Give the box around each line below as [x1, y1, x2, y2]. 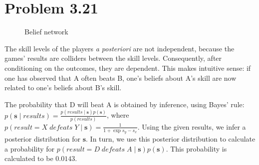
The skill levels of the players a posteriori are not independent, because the [4, 43, 235, 53]
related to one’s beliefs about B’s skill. [4, 82, 122, 93]
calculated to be [4, 153, 53, 164]
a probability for [4, 143, 55, 154]
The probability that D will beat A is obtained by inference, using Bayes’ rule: [4, 99, 245, 109]
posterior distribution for [4, 134, 81, 144]
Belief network [24, 26, 68, 37]
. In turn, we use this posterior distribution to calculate [86, 134, 256, 144]
